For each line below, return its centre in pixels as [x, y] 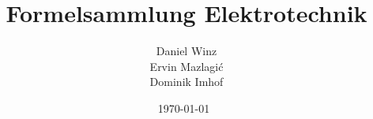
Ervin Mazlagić [186, 66]
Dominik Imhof [186, 82]
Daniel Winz [186, 51]
